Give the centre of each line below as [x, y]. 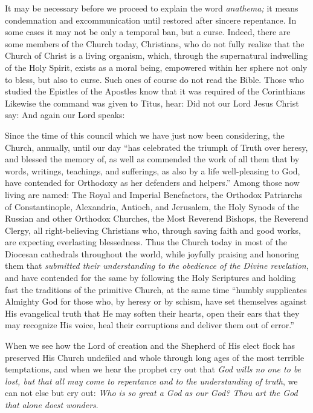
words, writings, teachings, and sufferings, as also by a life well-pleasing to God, [153, 170]
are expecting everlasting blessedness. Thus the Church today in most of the [146, 242]
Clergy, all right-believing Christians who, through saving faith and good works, [153, 230]
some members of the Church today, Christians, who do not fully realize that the [155, 43]
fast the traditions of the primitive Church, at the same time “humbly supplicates [156, 289]
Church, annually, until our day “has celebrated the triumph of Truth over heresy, [156, 147]
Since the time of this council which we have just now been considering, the [145, 135]
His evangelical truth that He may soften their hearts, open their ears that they [152, 313]
